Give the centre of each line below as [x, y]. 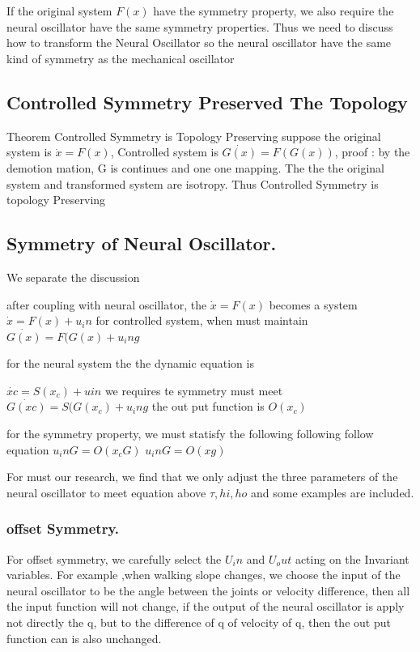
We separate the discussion [73, 277]
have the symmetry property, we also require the [274, 11]
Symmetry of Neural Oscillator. [142, 243]
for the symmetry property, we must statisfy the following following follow [190, 433]
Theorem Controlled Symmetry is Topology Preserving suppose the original [194, 136]
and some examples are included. [333, 492]
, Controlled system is [164, 152]
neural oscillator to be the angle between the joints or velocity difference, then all [208, 590]
